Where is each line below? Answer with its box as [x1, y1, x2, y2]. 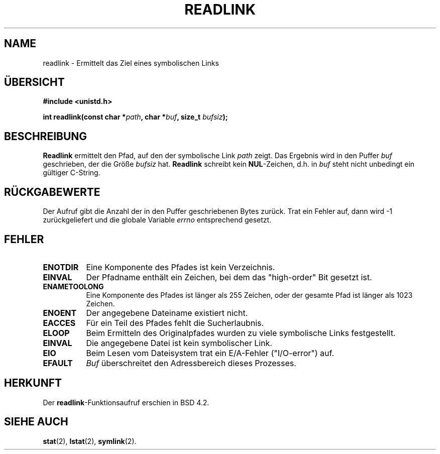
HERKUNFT [4, 377, 62, 390]
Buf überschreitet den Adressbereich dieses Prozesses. [86, 358, 296, 368]
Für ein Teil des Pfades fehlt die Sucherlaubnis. [86, 317, 264, 328]
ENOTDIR [43, 262, 79, 272]
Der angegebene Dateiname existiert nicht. [86, 307, 248, 318]
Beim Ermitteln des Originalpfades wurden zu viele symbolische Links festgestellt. [86, 327, 396, 338]
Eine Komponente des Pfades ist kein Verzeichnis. [86, 262, 275, 272]
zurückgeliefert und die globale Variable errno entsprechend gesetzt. [43, 215, 272, 224]
